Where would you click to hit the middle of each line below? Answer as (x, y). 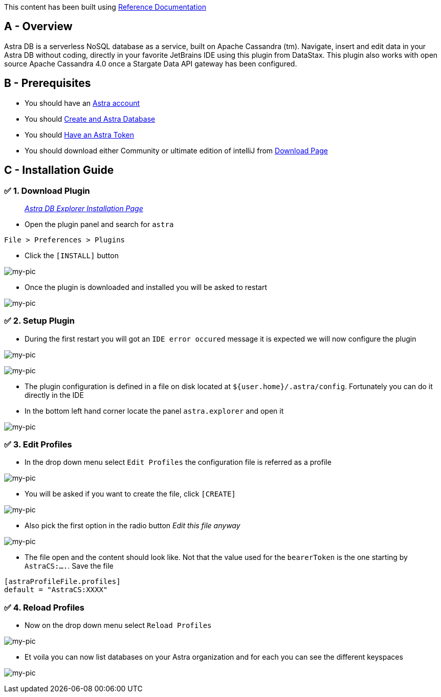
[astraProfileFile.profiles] (62, 582)
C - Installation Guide (59, 170)
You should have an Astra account (82, 103)
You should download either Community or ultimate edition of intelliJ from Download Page (176, 150)
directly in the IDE (54, 395)
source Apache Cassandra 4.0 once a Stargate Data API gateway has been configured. (151, 63)
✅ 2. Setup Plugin (39, 321)
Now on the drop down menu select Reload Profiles (118, 625)
